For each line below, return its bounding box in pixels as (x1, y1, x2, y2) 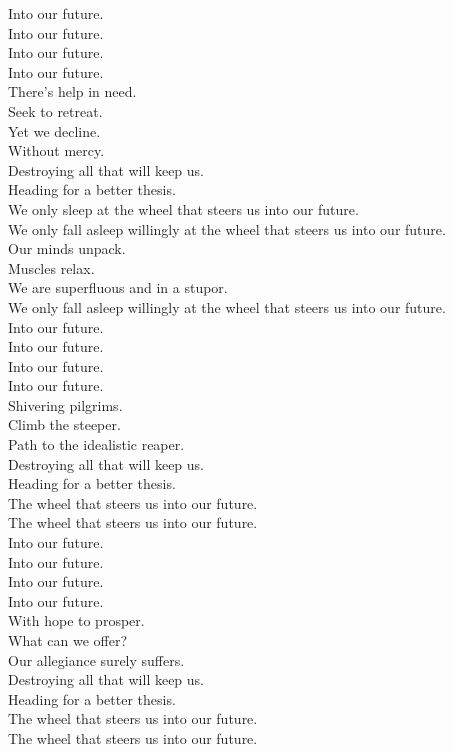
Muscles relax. (8, 257, 95, 278)
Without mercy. (8, 140, 105, 161)
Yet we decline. (8, 120, 101, 141)
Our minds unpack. (8, 238, 126, 259)
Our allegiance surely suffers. (8, 649, 185, 670)
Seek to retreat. (8, 100, 103, 121)
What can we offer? (8, 630, 128, 650)
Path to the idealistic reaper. (8, 434, 185, 455)
